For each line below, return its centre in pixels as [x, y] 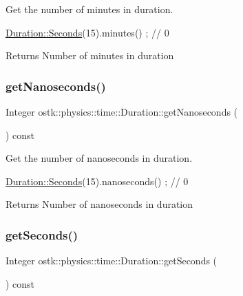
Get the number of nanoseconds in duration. [99, 158]
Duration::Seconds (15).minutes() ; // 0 [87, 32]
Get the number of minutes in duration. [89, 9]
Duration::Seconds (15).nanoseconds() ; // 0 [97, 181]
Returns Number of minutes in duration [90, 55]
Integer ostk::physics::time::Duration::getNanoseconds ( [122, 112]
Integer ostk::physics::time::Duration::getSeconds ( [112, 261]
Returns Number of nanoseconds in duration [99, 204]
